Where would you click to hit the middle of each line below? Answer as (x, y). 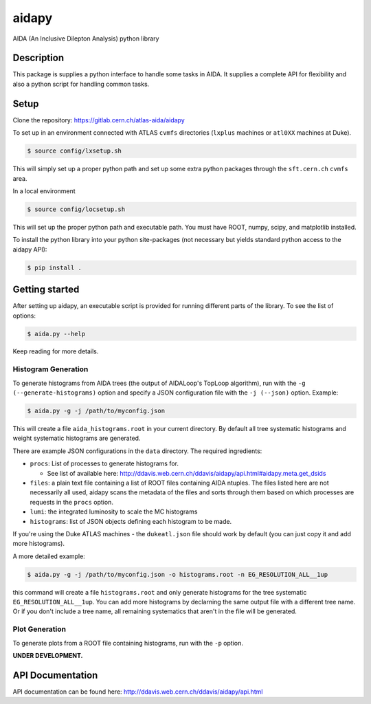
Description (38, 58)
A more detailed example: (49, 556)
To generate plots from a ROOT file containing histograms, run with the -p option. (128, 643)
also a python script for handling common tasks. (81, 84)
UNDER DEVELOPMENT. (48, 655)
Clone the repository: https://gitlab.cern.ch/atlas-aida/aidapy (99, 120)
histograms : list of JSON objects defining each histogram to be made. (131, 521)
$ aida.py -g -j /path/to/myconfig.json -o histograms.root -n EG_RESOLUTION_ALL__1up (178, 574)
